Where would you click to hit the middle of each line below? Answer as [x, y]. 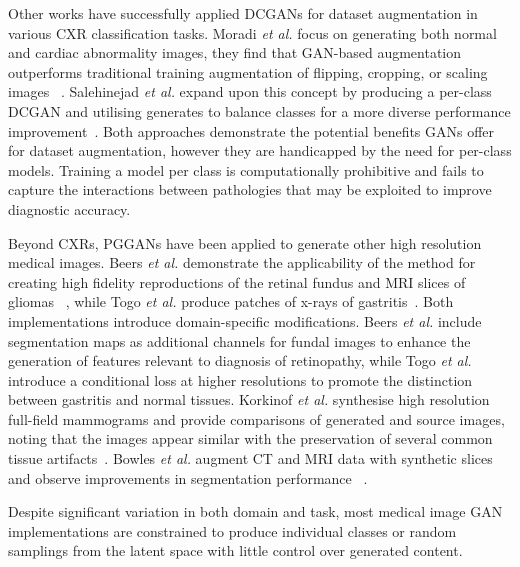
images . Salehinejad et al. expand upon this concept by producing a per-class [250, 91]
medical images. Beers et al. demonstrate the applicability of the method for [242, 262]
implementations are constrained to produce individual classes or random [232, 530]
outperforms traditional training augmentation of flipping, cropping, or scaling [248, 71]
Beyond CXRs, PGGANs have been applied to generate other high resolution [245, 242]
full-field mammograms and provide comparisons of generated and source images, [256, 418]
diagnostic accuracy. [69, 208]
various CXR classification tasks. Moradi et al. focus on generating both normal [252, 32]
